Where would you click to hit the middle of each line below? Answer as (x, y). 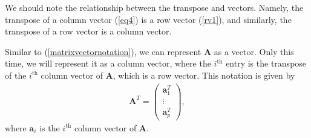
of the (16, 75)
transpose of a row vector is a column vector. (88, 31)
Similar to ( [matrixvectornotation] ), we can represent (103, 51)
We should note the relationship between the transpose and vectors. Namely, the (154, 7)
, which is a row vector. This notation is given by (204, 75)
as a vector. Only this (254, 51)
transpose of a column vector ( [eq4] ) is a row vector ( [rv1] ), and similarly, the (148, 19)
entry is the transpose (266, 63)
